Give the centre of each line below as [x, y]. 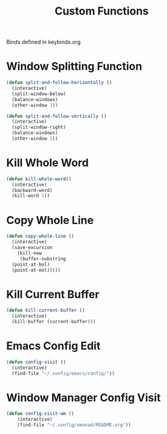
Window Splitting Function [74, 66]
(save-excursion [32, 248]
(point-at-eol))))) [36, 270]
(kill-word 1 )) [31, 196]
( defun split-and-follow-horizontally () [59, 83]
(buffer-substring [43, 258]
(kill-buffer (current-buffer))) [54, 322]
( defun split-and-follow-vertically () [57, 116]
